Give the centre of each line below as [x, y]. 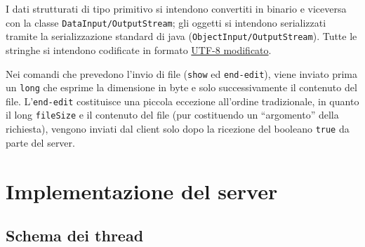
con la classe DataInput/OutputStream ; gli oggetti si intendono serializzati [166, 22]
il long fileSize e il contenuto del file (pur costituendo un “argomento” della [172, 115]
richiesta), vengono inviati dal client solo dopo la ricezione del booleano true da [178, 129]
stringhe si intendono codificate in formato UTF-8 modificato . [139, 49]
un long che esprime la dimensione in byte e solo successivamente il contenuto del [181, 87]
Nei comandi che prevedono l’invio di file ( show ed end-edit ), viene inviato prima [181, 73]
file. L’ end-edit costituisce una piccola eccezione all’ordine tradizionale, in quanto [182, 101]
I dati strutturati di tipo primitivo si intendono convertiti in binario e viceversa [176, 8]
